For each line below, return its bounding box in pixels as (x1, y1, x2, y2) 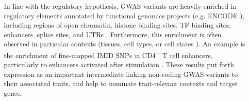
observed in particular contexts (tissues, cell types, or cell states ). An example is (4, 39, 245, 49)
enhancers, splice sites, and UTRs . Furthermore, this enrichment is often (4, 29, 222, 39)
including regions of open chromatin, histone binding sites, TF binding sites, (4, 20, 231, 30)
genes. (4, 88, 22, 98)
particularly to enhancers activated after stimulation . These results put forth (4, 59, 234, 70)
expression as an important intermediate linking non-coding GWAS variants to (4, 69, 238, 79)
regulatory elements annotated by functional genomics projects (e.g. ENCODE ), (4, 10, 245, 20)
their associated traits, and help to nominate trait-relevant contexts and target (4, 78, 238, 88)
